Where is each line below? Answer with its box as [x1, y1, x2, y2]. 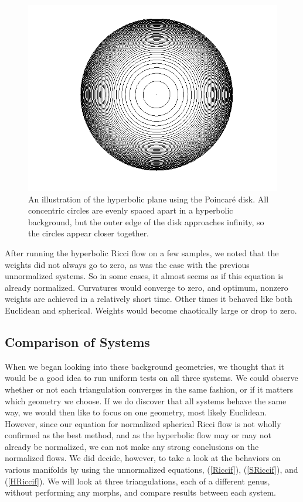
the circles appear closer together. [28, 227, 149, 239]
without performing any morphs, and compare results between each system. [5, 486, 276, 498]
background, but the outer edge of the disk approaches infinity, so [28, 215, 264, 228]
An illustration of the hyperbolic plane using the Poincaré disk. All [28, 192, 269, 205]
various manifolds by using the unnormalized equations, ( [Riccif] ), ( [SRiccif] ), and [5, 463, 298, 476]
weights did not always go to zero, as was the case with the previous [5, 258, 250, 270]
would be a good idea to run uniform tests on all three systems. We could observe [5, 372, 298, 384]
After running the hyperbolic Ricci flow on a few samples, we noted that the [5, 246, 279, 259]
